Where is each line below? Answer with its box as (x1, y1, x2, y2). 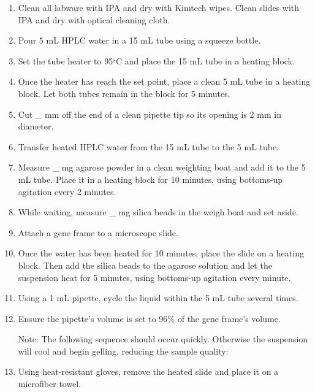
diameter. (18, 120, 54, 133)
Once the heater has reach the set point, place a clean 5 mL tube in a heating (18, 75, 311, 88)
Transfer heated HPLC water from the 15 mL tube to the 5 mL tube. (18, 140, 279, 153)
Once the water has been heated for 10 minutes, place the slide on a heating (18, 247, 304, 259)
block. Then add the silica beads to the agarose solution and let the (18, 258, 272, 271)
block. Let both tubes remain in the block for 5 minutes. (18, 86, 230, 99)
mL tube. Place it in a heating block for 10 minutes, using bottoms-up (18, 172, 283, 185)
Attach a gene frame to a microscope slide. (18, 226, 178, 239)
